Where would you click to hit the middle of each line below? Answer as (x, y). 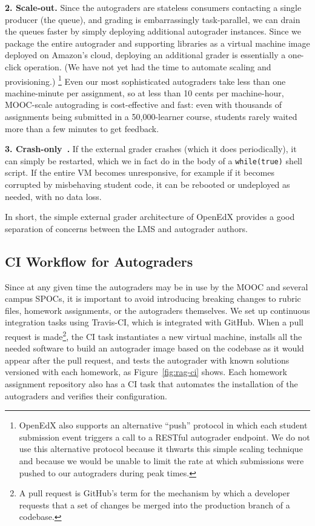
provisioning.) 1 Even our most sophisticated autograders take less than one (145, 80)
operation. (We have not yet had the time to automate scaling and (148, 66)
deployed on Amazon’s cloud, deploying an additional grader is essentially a (145, 55)
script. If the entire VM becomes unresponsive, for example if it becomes (140, 172)
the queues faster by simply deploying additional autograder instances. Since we (153, 31)
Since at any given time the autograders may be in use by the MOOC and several (157, 286)
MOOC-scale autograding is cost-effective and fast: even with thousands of (144, 105)
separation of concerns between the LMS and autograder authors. (126, 228)
